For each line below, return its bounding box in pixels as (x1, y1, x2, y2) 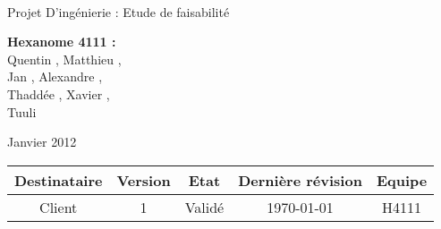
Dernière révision (238, 169, 362, 191)
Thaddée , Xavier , (7, 84, 110, 103)
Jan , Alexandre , (7, 67, 103, 86)
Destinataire (14, 169, 103, 191)
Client (39, 196, 78, 217)
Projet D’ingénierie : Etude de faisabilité (7, 2, 230, 21)
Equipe (376, 169, 428, 191)
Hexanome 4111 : (7, 32, 116, 51)
